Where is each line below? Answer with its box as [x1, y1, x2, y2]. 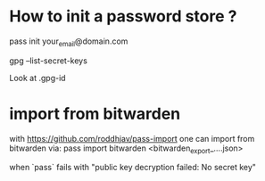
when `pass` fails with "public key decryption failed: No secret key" [9, 162, 257, 173]
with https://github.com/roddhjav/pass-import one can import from [9, 133, 255, 144]
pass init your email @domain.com [9, 36, 128, 48]
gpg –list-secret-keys [9, 55, 87, 66]
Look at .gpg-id [9, 72, 66, 83]
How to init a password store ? [9, 6, 237, 27]
